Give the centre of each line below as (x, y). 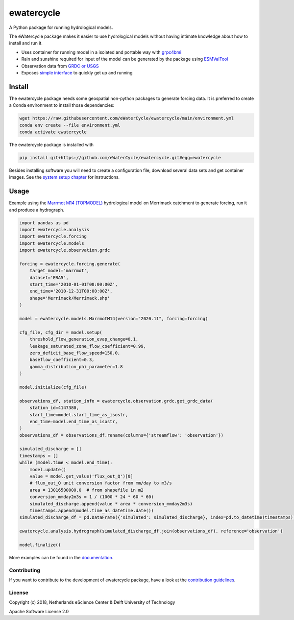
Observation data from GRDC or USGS (60, 66)
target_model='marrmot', (60, 271)
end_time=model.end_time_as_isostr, (73, 421)
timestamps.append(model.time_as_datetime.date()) (92, 510)
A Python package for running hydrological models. (61, 27)
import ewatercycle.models (52, 243)
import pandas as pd (44, 223)
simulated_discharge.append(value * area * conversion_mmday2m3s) (111, 504)
